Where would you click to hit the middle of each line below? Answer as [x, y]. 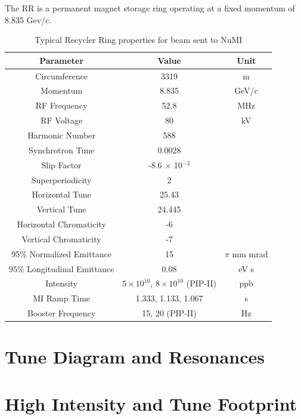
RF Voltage [62, 120]
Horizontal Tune [61, 194]
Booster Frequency [62, 313]
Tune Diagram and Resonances [135, 357]
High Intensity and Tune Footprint [151, 403]
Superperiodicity [61, 179]
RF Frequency [61, 105]
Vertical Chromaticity [61, 238]
